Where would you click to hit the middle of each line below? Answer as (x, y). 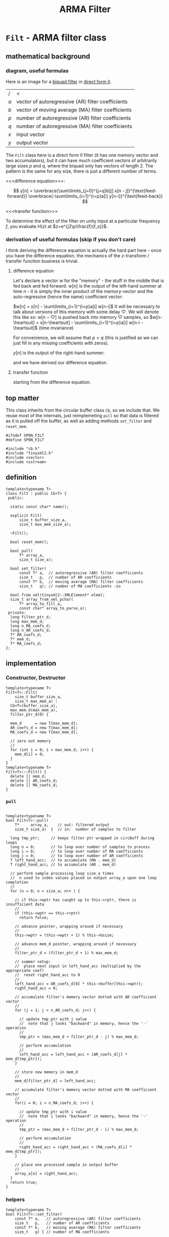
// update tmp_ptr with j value (53, 1019)
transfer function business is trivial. (42, 261)
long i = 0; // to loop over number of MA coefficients (77, 851)
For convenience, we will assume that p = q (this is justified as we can (86, 338)
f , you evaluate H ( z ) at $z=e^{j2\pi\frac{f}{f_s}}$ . (57, 226)
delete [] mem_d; (28, 776)
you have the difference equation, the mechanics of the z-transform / (77, 256)
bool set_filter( (28, 569)
